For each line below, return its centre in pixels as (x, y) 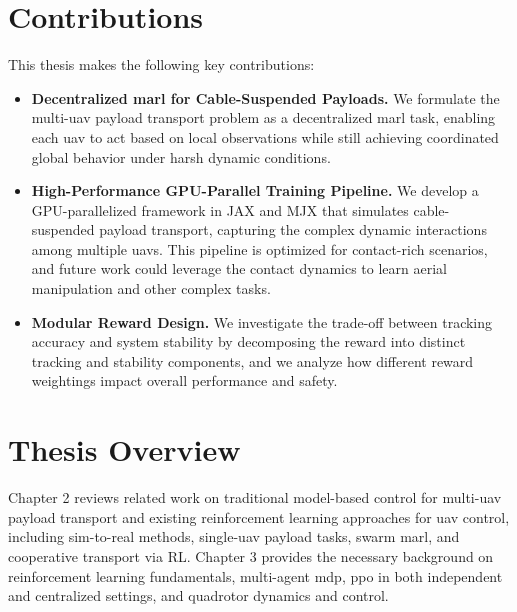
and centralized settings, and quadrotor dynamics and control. (198, 595)
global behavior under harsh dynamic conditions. (181, 156)
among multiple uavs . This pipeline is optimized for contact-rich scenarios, (259, 248)
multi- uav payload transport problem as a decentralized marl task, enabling (263, 117)
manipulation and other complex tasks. (151, 288)
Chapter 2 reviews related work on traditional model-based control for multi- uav (255, 497)
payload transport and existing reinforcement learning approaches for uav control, (259, 516)
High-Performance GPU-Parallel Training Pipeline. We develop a (255, 190)
